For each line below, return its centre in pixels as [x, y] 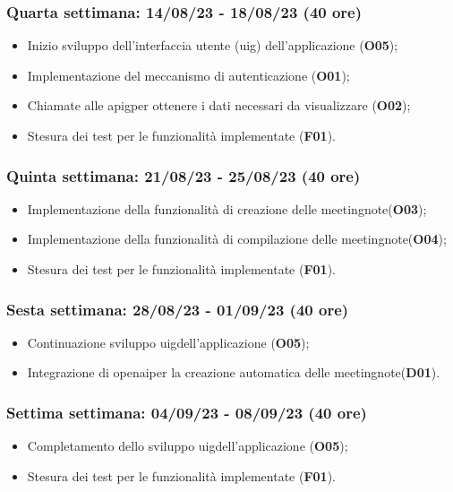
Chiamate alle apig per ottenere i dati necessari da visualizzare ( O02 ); [219, 105]
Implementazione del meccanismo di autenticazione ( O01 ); [188, 75]
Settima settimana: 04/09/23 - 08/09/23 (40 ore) [187, 412]
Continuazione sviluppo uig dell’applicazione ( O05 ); [168, 342]
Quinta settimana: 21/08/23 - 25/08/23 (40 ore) [184, 175]
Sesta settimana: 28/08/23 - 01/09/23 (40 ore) [178, 309]
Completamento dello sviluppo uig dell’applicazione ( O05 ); [188, 446]
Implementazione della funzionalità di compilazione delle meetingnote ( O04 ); [237, 239]
